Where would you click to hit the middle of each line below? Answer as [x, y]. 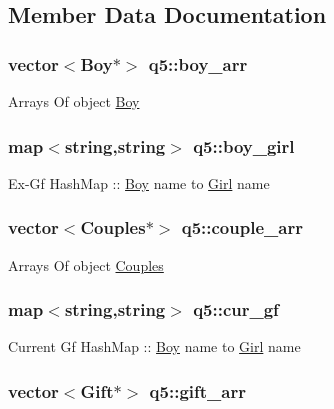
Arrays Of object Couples [86, 264]
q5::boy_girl [244, 145]
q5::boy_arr [198, 63]
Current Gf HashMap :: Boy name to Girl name [154, 346]
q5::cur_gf [236, 309]
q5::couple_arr [242, 227]
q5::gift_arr [197, 390]
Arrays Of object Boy [74, 101]
